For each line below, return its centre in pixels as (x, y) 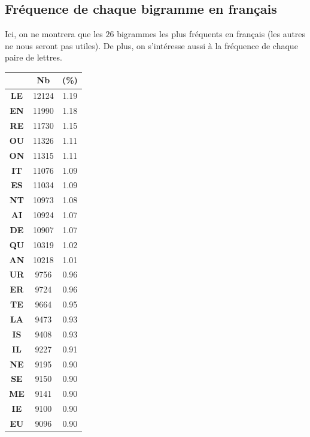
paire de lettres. (34, 57)
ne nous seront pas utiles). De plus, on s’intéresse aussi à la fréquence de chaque (151, 45)
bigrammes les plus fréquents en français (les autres (211, 34)
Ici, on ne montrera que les (54, 34)
